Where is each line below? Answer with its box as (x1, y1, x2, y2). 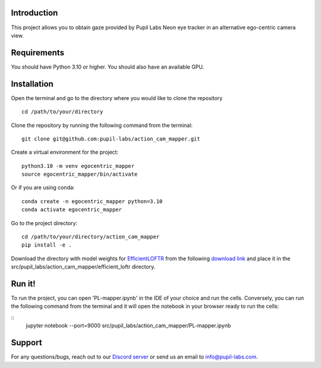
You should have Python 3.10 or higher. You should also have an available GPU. (11, 63, 204, 70)
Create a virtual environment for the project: (11, 149, 119, 156)
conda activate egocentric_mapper (21, 206, 122, 213)
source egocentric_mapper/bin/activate (21, 171, 138, 178)
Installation (11, 79, 53, 89)
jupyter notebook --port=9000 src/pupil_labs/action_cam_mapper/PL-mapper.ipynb (26, 322, 231, 329)
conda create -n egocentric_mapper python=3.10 (21, 198, 163, 205)
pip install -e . (21, 242, 72, 248)
